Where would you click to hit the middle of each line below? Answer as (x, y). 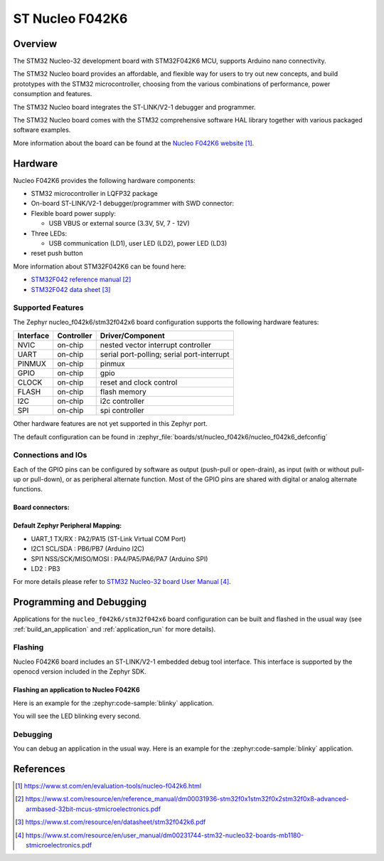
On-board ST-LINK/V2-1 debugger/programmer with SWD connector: (133, 204)
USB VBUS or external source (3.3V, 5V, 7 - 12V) (119, 224)
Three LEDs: (49, 233)
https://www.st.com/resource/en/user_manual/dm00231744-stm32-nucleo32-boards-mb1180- (165, 835)
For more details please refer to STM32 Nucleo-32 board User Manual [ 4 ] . (122, 582)
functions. (28, 489)
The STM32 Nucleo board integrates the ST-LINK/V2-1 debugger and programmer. (134, 107)
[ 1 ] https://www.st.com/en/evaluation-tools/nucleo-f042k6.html (108, 786)
